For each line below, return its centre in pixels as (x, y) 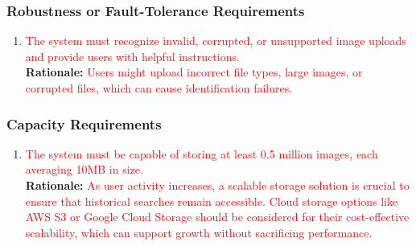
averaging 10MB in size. (84, 169)
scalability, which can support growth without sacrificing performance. (199, 232)
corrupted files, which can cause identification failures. (159, 88)
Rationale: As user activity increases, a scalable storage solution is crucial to (217, 185)
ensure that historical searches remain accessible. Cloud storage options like (212, 201)
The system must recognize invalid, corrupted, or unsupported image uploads (216, 41)
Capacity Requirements (84, 123)
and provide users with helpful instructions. (132, 56)
